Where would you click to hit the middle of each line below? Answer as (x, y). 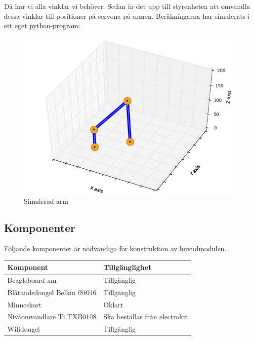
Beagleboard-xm (32, 280)
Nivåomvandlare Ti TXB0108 (52, 317)
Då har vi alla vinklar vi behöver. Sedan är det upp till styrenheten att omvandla (127, 6)
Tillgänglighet (127, 267)
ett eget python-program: (42, 25)
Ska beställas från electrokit (146, 317)
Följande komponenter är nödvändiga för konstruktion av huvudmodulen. (115, 248)
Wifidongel (24, 329)
